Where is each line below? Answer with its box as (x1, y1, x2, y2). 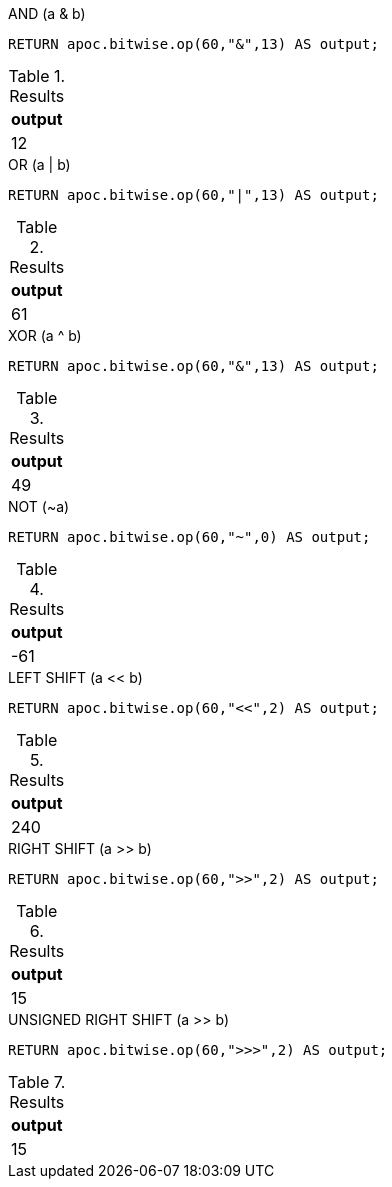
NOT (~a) (8, 498, 70, 515)
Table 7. (8, 1072, 66, 1092)
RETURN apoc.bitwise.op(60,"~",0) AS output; (8, 529, 371, 545)
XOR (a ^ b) (8, 327, 82, 344)
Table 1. (8, 66, 66, 86)
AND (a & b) (8, 5, 86, 22)
